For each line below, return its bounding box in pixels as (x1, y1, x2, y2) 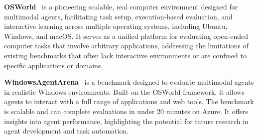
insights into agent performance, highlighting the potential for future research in (4, 116, 249, 126)
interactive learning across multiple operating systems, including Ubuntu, (4, 21, 228, 31)
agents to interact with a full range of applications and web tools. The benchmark (4, 96, 254, 107)
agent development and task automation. (4, 126, 129, 136)
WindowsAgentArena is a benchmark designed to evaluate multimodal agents (4, 77, 254, 87)
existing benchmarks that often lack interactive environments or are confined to (4, 50, 247, 60)
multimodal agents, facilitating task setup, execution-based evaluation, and (4, 11, 233, 21)
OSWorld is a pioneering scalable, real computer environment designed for (4, 1, 238, 11)
